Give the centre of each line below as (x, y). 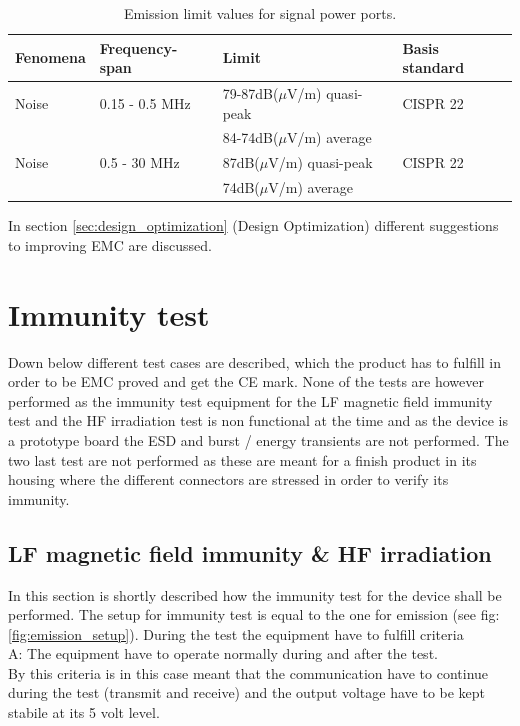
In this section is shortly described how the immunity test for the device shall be (255, 594)
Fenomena (50, 57)
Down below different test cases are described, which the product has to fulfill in (255, 361)
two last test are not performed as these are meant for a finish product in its (242, 459)
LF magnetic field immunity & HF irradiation (250, 552)
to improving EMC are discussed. (110, 244)
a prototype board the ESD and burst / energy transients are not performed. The (258, 439)
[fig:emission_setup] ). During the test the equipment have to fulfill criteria (236, 633)
